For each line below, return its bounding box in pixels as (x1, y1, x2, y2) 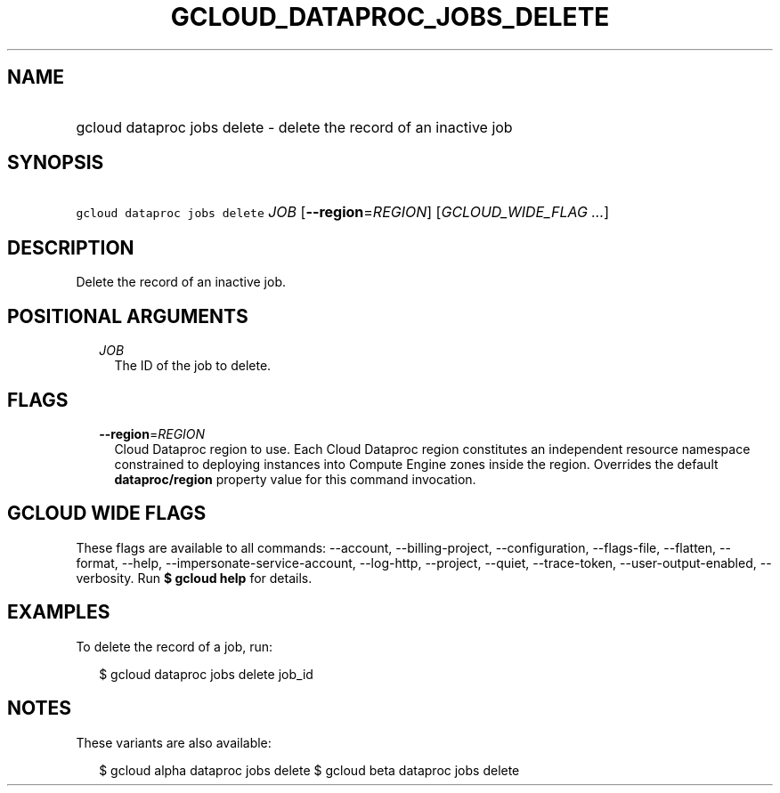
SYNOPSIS (7, 151, 104, 174)
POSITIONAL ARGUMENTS (7, 304, 248, 328)
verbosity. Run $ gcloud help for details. (76, 570, 313, 586)
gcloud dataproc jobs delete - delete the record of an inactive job (76, 117, 513, 136)
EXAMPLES (7, 601, 110, 624)
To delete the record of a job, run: (76, 638, 273, 654)
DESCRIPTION (7, 236, 134, 259)
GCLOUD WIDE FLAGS (7, 502, 207, 525)
